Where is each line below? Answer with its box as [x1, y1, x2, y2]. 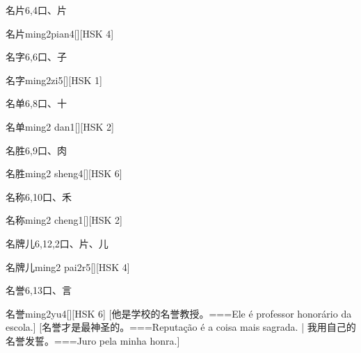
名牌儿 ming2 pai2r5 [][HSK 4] [6, 259, 130, 274]
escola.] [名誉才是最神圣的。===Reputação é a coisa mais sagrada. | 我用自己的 [6, 320, 356, 334]
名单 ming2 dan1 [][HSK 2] [6, 119, 114, 133]
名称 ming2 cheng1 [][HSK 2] [6, 213, 123, 227]
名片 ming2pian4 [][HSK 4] [6, 26, 114, 40]
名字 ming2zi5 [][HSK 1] [6, 72, 102, 87]
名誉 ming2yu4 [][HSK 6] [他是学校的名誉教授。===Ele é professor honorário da [6, 306, 352, 320]
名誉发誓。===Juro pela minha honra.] [6, 333, 180, 347]
